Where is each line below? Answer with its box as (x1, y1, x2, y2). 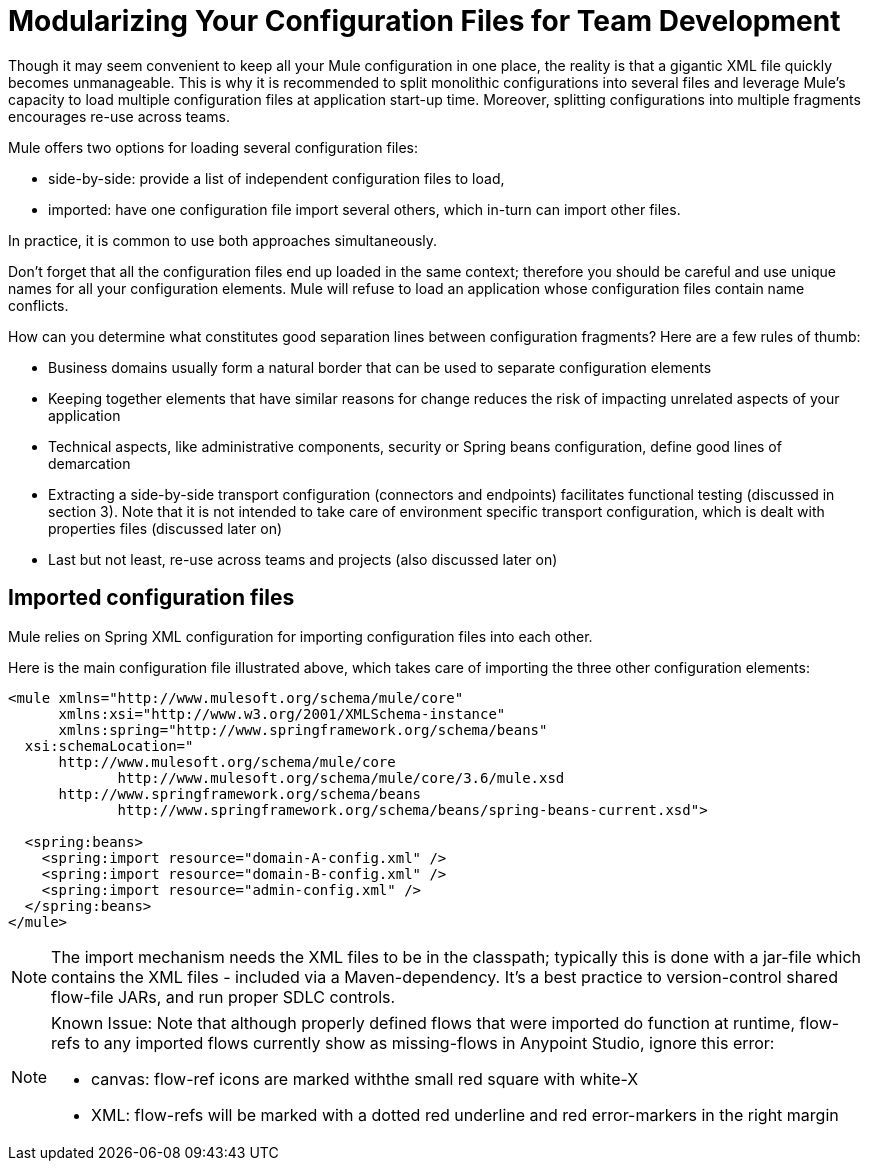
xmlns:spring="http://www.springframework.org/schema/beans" (58, 721, 548, 738)
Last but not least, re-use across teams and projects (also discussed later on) (48, 550, 558, 568)
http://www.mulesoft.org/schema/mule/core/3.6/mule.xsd (117, 769, 565, 786)
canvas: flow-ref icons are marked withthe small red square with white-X (91, 1068, 639, 1089)
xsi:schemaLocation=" (24, 737, 194, 754)
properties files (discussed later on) (48, 519, 283, 537)
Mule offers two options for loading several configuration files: (8, 138, 418, 156)
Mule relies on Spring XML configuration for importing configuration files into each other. (8, 627, 593, 645)
